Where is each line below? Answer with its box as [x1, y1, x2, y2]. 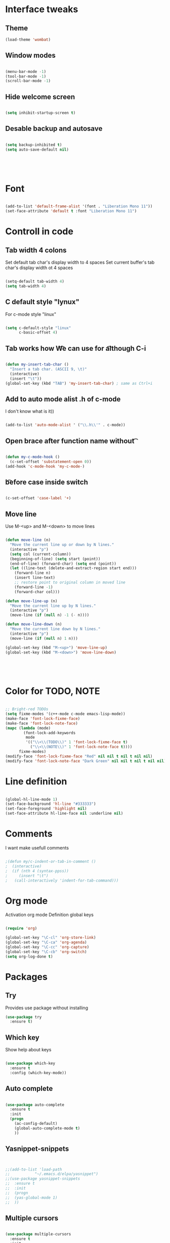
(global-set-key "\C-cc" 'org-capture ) [5, 944, 90, 949]
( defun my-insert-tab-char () [5, 362, 69, 367]
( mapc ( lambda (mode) [5, 725, 51, 730]
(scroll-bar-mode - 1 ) [5, 79, 51, 84]
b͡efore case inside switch [5, 478, 89, 487]
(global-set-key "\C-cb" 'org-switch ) [5, 949, 87, 954]
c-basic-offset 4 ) [18, 330, 58, 335]
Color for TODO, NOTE [5, 685, 100, 697]
